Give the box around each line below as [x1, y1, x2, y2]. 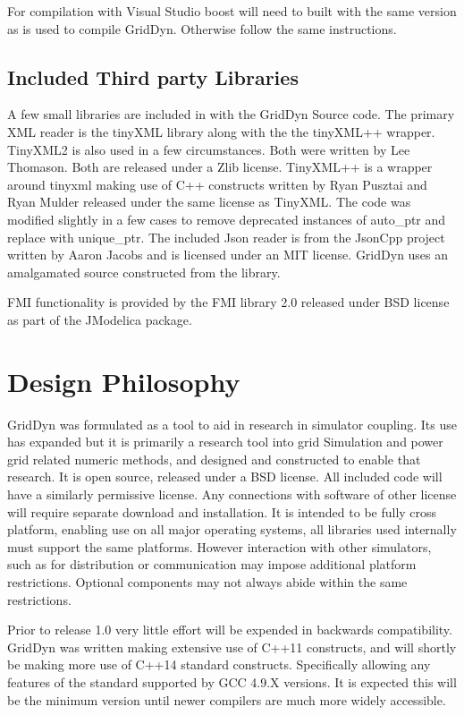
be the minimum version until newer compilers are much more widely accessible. [7, 690, 446, 709]
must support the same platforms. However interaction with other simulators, [7, 537, 432, 556]
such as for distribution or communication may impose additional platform [7, 555, 417, 574]
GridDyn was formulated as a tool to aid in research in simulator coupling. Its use [7, 414, 458, 433]
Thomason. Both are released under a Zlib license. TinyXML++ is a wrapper [7, 157, 433, 176]
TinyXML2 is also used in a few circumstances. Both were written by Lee [7, 140, 410, 158]
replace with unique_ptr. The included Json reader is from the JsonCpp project [7, 227, 445, 246]
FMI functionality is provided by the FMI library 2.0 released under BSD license [7, 293, 450, 311]
